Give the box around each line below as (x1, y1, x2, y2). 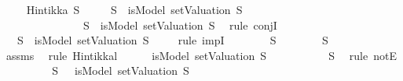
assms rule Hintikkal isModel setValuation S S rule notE (5, 47, 397, 63)
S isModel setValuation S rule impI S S (16, 32, 328, 48)
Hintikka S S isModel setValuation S (26, 2, 243, 17)
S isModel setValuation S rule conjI (82, 16, 277, 33)
